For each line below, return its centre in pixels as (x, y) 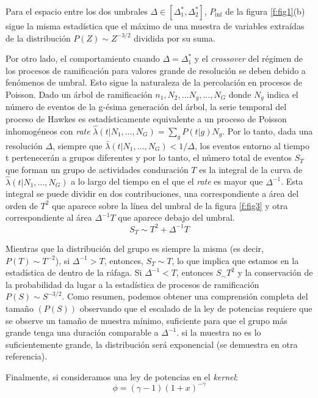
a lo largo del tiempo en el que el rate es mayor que (167, 181)
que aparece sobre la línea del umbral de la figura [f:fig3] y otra (170, 205)
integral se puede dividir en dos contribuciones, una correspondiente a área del (152, 193)
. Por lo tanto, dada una (268, 131)
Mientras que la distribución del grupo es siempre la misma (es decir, (135, 248)
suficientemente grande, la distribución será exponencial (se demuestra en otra (152, 344)
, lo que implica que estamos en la (235, 260)
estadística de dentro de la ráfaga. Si (74, 272)
